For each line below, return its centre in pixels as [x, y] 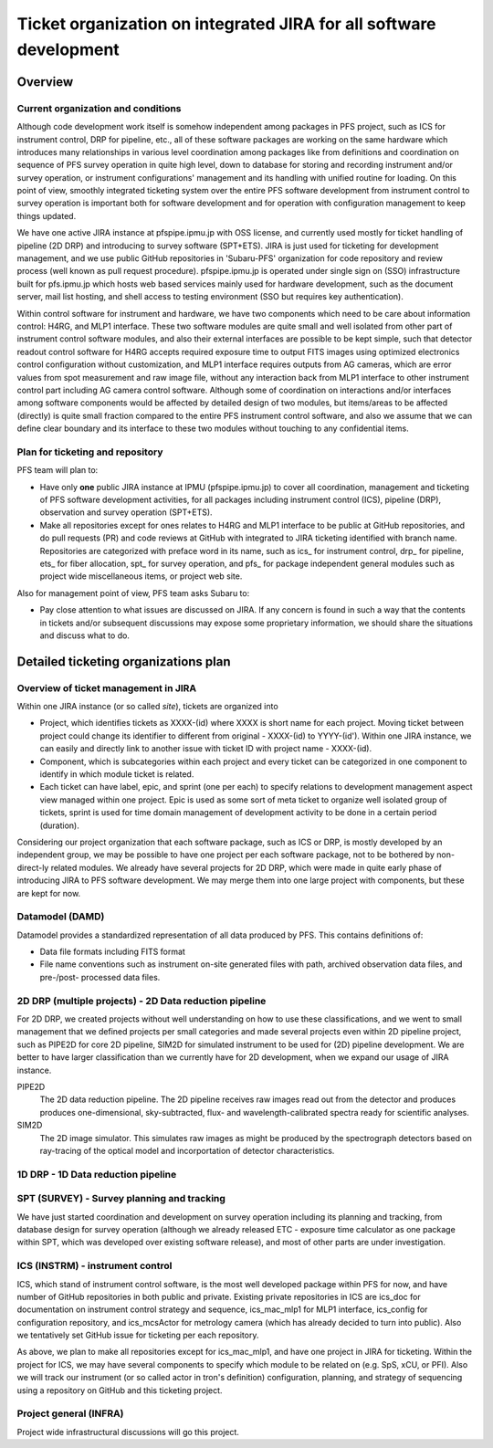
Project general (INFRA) [70, 1413]
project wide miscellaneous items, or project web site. [141, 576]
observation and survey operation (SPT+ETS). [126, 512]
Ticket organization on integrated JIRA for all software [227, 24]
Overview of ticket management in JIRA [107, 687]
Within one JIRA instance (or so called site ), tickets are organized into [147, 707]
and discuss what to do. [84, 635]
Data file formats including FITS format [113, 952]
